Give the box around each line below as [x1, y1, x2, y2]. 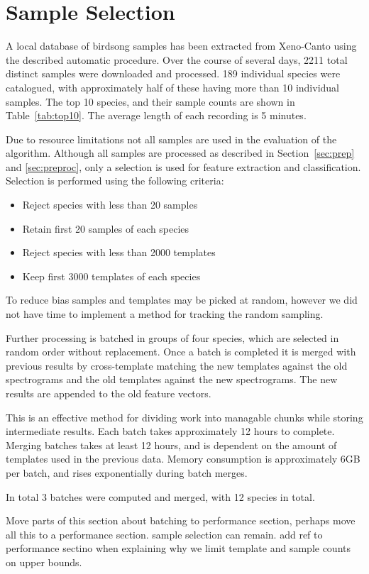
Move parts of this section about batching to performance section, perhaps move [6, 513, 356, 528]
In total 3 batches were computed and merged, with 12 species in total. [6, 489, 315, 504]
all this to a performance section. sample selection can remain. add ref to [6, 526, 323, 541]
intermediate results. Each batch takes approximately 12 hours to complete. [6, 424, 335, 438]
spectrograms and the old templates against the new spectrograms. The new [6, 372, 338, 387]
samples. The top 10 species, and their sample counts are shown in [6, 94, 295, 109]
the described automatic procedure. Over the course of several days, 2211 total [6, 52, 348, 67]
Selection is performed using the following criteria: [6, 173, 224, 188]
